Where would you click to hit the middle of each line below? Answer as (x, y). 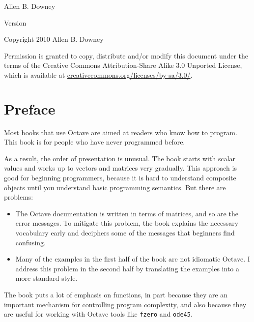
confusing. (30, 242)
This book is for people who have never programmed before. (95, 142)
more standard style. (46, 278)
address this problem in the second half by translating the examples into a (127, 268)
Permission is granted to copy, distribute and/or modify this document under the (126, 55)
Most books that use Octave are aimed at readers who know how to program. (121, 132)
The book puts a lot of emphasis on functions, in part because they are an (116, 294)
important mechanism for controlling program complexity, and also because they (125, 304)
